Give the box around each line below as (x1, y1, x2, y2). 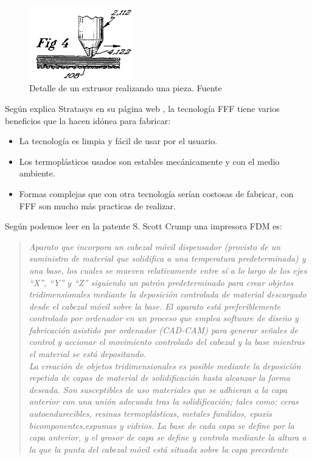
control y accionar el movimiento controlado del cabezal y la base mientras (29, 335, 305, 348)
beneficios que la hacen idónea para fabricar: (5, 114, 171, 127)
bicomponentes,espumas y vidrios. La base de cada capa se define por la (29, 419, 294, 431)
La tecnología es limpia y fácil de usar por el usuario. (19, 134, 218, 147)
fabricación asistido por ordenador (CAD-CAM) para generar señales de (29, 323, 298, 336)
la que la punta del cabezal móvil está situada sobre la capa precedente (29, 442, 288, 455)
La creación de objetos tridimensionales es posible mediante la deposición (29, 359, 301, 372)
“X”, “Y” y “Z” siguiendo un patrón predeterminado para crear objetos (29, 276, 294, 288)
